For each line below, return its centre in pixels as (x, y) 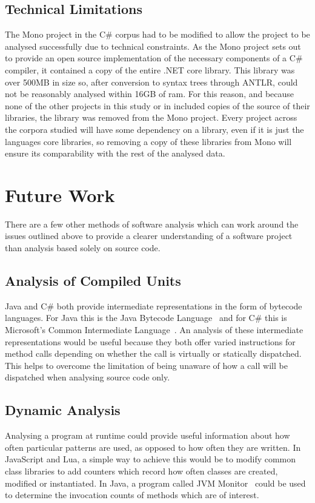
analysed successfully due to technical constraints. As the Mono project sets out (153, 46)
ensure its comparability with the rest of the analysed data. (115, 153)
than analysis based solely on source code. (83, 248)
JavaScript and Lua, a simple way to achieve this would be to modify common (151, 459)
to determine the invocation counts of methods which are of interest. (132, 495)
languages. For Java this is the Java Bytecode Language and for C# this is (146, 318)
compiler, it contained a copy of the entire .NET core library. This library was (150, 69)
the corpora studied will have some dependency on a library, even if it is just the (154, 129)
